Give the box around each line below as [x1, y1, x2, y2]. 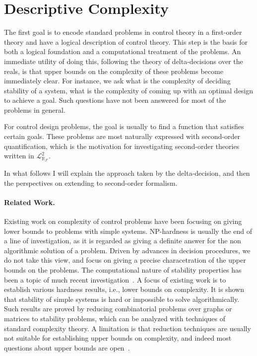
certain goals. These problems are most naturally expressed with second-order [4, 131, 240, 142]
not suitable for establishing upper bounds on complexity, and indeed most [4, 333, 232, 343]
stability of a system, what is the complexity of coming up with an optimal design [4, 85, 254, 95]
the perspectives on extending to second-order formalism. [4, 177, 178, 188]
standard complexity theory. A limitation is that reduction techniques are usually [4, 323, 251, 333]
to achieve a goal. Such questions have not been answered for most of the [4, 95, 226, 105]
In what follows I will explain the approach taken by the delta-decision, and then [4, 168, 250, 178]
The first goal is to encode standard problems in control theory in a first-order [4, 27, 242, 37]
